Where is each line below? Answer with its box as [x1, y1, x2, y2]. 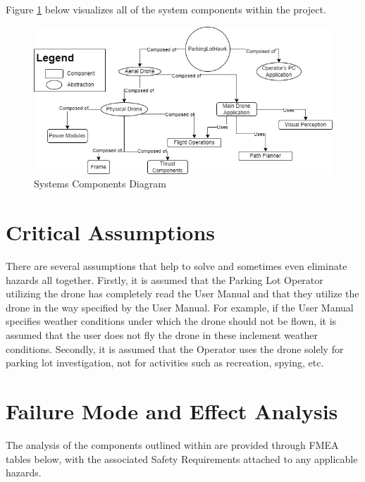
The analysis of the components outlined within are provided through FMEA [6, 437, 339, 452]
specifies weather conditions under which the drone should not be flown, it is [6, 314, 337, 328]
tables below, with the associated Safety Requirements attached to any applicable [6, 451, 358, 466]
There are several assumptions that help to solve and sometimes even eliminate [6, 259, 347, 273]
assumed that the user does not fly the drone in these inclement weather [6, 328, 318, 342]
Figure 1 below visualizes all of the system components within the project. [6, 2, 326, 16]
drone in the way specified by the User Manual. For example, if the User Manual [6, 299, 354, 314]
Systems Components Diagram [34, 176, 166, 191]
